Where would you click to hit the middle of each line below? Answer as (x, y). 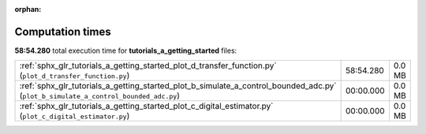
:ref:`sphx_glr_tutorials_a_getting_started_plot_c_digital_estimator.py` (146, 106)
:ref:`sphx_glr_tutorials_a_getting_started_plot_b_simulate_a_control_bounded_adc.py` (178, 86)
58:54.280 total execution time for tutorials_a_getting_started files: (126, 50)
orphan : (28, 9)
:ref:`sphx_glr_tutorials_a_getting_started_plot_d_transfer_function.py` (148, 65)
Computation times (63, 32)
